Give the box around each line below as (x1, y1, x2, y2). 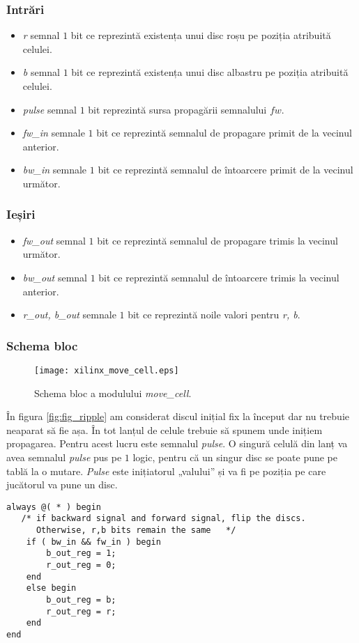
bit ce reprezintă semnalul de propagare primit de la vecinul (96, 125, 352, 140)
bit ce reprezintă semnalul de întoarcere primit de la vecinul (98, 162, 353, 177)
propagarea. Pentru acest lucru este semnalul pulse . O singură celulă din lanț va (6, 436, 348, 451)
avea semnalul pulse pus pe (6, 450, 122, 464)
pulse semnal (22, 102, 77, 116)
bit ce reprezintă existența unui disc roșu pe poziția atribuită (70, 28, 331, 42)
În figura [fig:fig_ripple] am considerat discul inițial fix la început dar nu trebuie (6, 409, 349, 424)
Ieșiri (6, 206, 36, 223)
